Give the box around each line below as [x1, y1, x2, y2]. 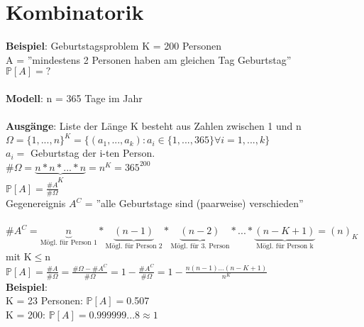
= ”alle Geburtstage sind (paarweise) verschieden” [84, 196, 304, 211]
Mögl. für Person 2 [105, 242, 162, 250]
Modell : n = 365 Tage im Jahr [6, 90, 143, 105]
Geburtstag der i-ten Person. [30, 145, 155, 160]
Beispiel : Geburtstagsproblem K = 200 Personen [6, 38, 222, 53]
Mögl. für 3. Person [170, 242, 230, 250]
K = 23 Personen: [6, 293, 83, 308]
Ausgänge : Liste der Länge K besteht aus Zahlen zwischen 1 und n [6, 118, 302, 133]
